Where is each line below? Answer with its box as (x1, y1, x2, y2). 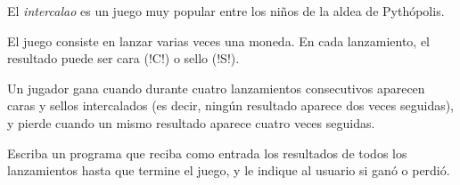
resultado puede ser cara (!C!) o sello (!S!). (7, 49, 240, 68)
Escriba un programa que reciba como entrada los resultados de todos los (7, 143, 407, 162)
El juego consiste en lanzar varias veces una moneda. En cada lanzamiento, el (7, 31, 431, 50)
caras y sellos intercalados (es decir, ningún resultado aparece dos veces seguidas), (7, 96, 455, 115)
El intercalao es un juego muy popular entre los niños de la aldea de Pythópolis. (7, 2, 445, 20)
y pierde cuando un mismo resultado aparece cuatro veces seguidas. (7, 113, 375, 132)
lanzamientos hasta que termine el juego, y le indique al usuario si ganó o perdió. (7, 161, 450, 180)
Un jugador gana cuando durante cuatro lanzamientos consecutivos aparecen (7, 78, 425, 97)
